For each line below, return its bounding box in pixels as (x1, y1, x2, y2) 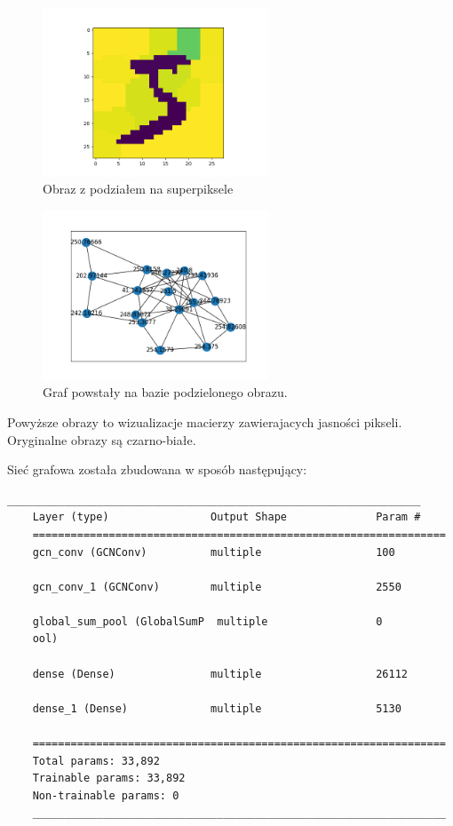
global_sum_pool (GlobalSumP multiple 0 (32, 615, 383, 628)
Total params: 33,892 (32, 754, 160, 767)
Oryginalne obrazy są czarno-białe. (7, 430, 196, 449)
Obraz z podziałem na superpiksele (43, 179, 234, 198)
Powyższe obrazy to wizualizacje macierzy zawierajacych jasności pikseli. (7, 412, 402, 431)
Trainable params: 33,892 (32, 772, 186, 785)
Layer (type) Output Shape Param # (32, 511, 421, 524)
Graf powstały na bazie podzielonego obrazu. (43, 383, 288, 401)
